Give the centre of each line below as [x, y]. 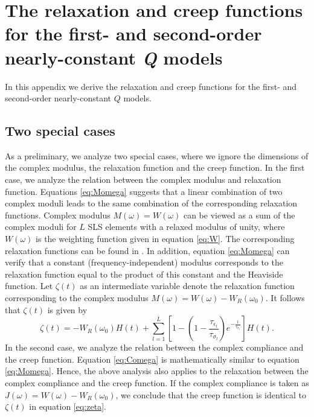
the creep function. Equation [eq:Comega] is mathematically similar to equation [152, 359]
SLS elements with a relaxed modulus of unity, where [186, 227]
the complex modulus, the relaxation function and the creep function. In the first [155, 167]
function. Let [29, 286]
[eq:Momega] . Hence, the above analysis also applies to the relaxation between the [157, 371]
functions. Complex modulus [58, 215]
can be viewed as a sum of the [239, 215]
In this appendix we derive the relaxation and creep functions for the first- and [151, 86]
